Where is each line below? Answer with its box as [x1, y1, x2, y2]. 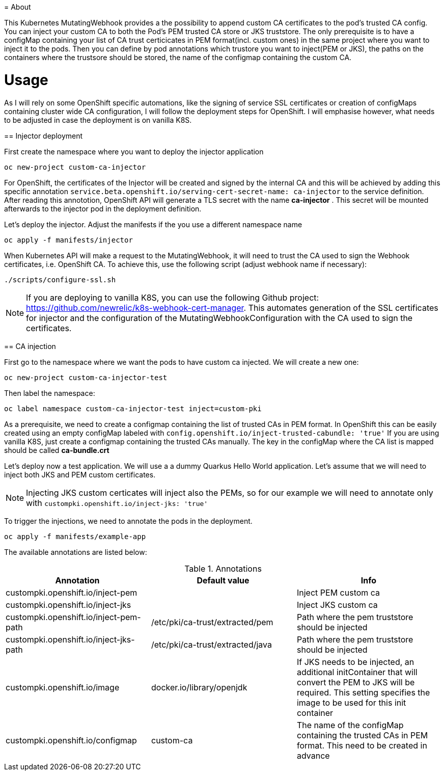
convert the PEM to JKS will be [296, 677, 415, 687]
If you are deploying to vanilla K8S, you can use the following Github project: [26, 292, 319, 303]
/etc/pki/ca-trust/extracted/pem [151, 617, 273, 627]
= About [4, 3, 31, 11]
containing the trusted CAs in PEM [296, 730, 428, 740]
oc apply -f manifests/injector [4, 235, 133, 244]
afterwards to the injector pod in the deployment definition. [4, 204, 202, 213]
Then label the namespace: [4, 388, 95, 397]
